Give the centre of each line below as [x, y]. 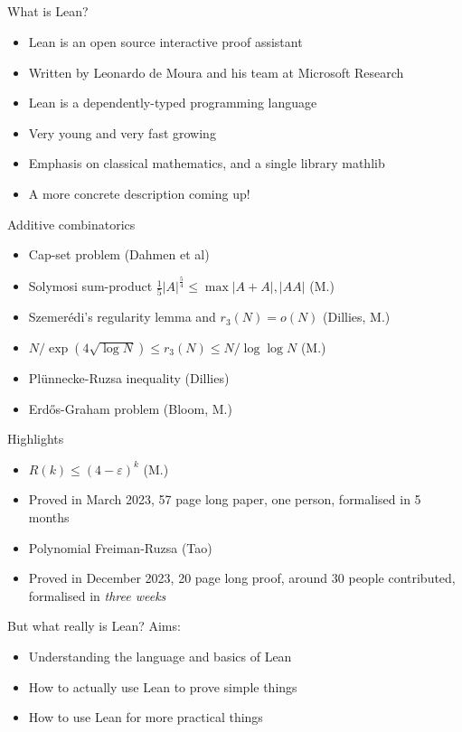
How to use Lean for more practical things [146, 717]
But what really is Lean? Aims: [94, 626]
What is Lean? [48, 11]
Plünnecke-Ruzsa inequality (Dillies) [129, 378]
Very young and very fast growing [122, 132]
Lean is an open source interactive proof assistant [165, 41]
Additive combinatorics [71, 224]
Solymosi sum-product [90, 286]
